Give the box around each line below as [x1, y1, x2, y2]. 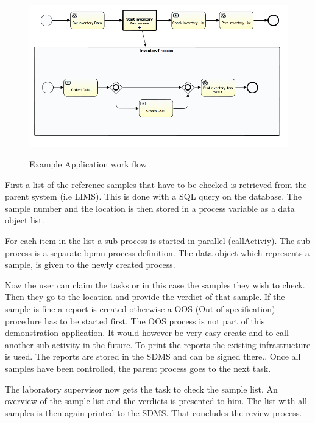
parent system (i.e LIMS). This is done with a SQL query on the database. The [5, 190, 302, 203]
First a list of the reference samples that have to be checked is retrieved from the [5, 178, 307, 191]
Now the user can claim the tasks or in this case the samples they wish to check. [5, 278, 305, 291]
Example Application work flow [29, 158, 147, 170]
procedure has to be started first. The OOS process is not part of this [5, 314, 265, 327]
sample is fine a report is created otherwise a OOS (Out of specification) [5, 302, 275, 315]
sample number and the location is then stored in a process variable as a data [5, 201, 295, 214]
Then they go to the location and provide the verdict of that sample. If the [5, 290, 285, 303]
